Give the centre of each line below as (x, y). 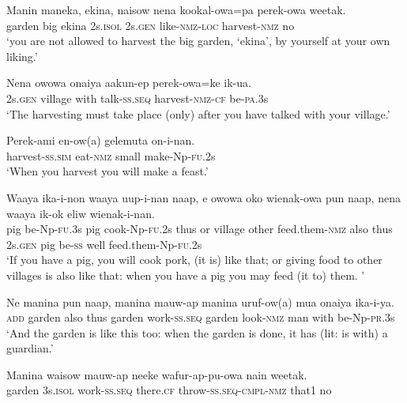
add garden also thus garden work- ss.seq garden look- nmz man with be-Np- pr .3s (201, 317)
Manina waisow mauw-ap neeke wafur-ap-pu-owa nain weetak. (157, 374)
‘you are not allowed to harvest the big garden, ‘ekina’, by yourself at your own (198, 41)
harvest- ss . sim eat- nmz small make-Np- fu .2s (111, 155)
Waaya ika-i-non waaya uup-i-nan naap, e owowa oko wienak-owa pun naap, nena (203, 197)
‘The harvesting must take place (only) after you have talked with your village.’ (198, 113)
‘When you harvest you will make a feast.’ (107, 171)
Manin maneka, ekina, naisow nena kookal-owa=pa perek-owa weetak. (176, 9)
